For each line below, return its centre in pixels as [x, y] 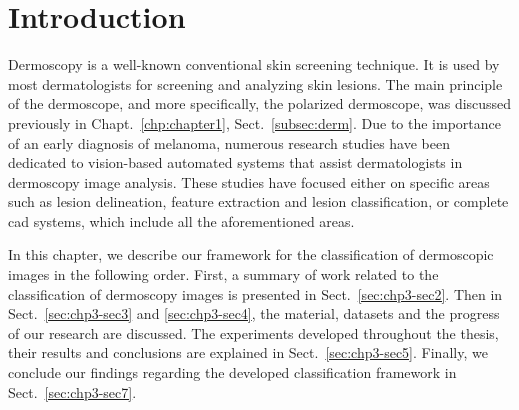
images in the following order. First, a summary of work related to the [223, 274]
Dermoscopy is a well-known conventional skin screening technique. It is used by [254, 64]
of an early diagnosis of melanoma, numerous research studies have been [229, 142]
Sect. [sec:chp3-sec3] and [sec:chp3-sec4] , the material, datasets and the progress [254, 313]
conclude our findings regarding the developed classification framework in [232, 372]
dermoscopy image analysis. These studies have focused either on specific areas [249, 181]
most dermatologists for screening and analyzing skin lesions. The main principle [255, 83]
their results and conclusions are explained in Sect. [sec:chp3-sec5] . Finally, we [248, 352]
